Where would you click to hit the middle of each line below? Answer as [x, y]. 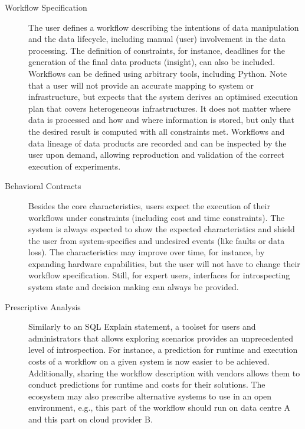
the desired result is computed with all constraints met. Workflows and [157, 131]
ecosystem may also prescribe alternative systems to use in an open [150, 396]
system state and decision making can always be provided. [134, 287]
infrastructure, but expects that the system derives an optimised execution [163, 97]
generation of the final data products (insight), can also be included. [152, 62]
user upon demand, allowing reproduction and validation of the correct [156, 155]
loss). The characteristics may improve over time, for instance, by [147, 252]
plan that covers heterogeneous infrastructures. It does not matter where [160, 108]
